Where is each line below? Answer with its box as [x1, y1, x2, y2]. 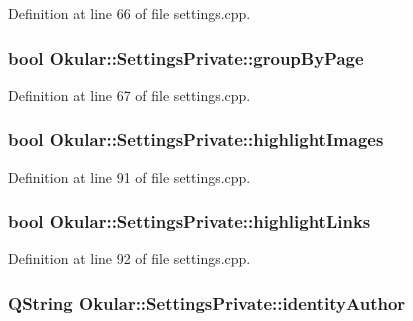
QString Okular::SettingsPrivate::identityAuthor [8, 290, 406, 315]
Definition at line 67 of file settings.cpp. [8, 84, 251, 105]
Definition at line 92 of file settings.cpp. [8, 248, 251, 269]
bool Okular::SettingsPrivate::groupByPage [8, 45, 364, 70]
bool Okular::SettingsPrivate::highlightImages [8, 127, 384, 152]
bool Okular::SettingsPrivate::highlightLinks [8, 209, 371, 234]
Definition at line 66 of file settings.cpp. [8, 3, 251, 23]
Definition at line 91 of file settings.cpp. [8, 166, 251, 187]
